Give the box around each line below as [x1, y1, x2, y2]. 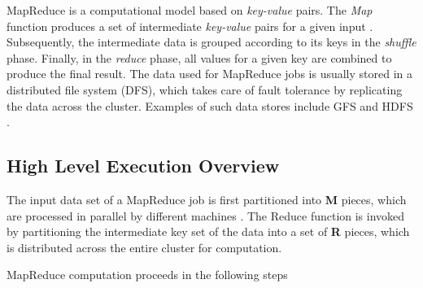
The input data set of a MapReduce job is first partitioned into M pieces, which [7, 190, 407, 207]
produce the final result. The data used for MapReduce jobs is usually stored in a [7, 65, 412, 82]
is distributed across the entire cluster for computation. [7, 238, 282, 255]
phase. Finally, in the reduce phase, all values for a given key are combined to [7, 49, 392, 66]
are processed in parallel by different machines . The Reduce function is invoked [7, 207, 405, 224]
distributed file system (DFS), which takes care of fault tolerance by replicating [7, 81, 403, 98]
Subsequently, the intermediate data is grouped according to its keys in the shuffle [7, 33, 416, 50]
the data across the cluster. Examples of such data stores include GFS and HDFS [7, 97, 413, 114]
